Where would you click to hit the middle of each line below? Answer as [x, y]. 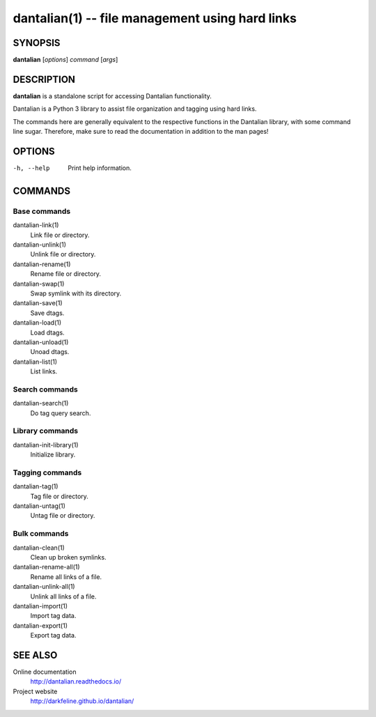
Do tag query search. [61, 413]
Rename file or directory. [65, 274]
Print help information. [100, 168]
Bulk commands [41, 534]
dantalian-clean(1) [39, 548]
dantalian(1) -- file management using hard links [155, 18]
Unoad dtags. [50, 352]
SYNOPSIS [37, 43]
